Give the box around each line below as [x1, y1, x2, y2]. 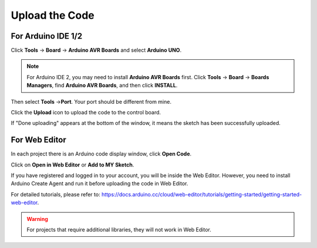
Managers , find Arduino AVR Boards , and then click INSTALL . [26, 82, 178, 89]
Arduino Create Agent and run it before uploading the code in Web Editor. [11, 180, 188, 187]
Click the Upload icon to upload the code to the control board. [11, 109, 161, 116]
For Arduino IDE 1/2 [11, 31, 82, 41]
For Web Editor [11, 135, 67, 145]
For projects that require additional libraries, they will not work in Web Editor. [26, 226, 211, 233]
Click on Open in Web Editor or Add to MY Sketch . [11, 161, 134, 168]
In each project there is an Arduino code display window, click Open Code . [11, 150, 192, 158]
